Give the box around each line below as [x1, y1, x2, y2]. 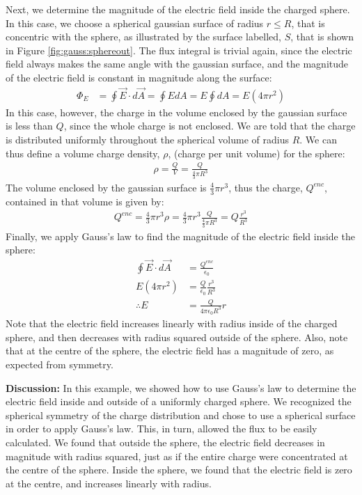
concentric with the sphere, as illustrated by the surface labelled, [6, 29, 281, 44]
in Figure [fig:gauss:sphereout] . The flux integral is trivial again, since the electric [6, 42, 352, 57]
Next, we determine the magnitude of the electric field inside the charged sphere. [6, 2, 350, 16]
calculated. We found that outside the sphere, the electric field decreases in [6, 434, 325, 449]
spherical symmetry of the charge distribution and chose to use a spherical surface [6, 407, 356, 422]
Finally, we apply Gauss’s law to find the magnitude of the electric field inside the [6, 228, 355, 243]
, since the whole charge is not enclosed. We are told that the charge [63, 118, 356, 133]
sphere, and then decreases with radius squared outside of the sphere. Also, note [6, 329, 348, 344]
